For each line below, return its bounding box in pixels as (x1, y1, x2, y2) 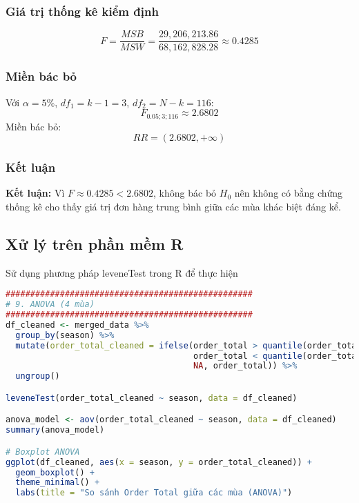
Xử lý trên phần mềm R (6, 233, 184, 254)
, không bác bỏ (153, 186, 217, 200)
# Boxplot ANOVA (6, 446, 80, 457)
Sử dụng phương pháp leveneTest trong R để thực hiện (6, 265, 238, 279)
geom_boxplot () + (15, 467, 95, 477)
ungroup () (15, 371, 60, 382)
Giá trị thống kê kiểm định (6, 2, 159, 19)
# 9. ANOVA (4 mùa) (6, 299, 95, 310)
